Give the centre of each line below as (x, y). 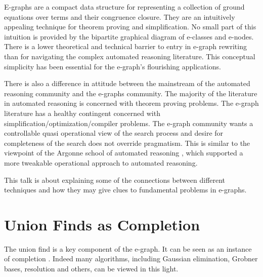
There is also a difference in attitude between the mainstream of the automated (127, 83)
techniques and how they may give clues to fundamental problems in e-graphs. (125, 190)
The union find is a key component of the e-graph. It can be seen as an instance (128, 248)
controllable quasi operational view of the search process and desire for (114, 133)
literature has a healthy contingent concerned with (82, 113)
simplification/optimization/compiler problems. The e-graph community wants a (129, 123)
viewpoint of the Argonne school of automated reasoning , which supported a (124, 153)
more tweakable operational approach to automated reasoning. (101, 162)
